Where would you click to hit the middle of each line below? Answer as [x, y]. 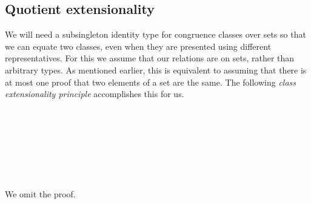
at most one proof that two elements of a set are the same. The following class [151, 82]
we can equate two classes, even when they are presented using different [138, 46]
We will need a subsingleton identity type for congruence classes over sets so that [155, 34]
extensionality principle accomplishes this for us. [95, 94]
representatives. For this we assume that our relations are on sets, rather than [150, 58]
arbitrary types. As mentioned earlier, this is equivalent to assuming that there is [156, 70]
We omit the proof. [40, 194]
